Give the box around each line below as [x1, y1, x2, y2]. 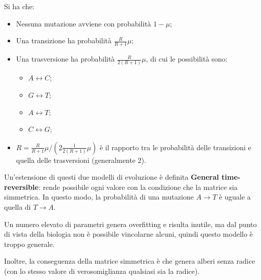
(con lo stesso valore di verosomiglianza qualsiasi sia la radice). [4, 266, 200, 276]
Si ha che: [4, 1, 35, 11]
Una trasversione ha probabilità [16, 53, 115, 64]
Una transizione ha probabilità [16, 35, 112, 46]
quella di [4, 202, 31, 212]
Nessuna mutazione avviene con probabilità [16, 18, 151, 29]
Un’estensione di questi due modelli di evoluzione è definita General [4, 172, 219, 182]
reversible [4, 181, 39, 192]
